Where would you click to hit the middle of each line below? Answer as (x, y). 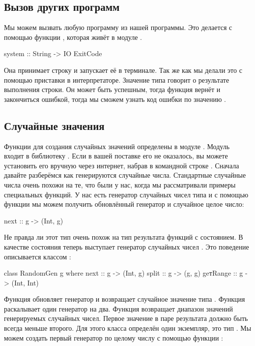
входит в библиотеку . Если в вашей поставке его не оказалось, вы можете (116, 156)
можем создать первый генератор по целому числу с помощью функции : (113, 337)
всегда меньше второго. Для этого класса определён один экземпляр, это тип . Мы (128, 328)
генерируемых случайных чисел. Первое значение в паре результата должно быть (126, 318)
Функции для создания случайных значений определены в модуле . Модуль (117, 146)
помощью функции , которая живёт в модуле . (73, 37)
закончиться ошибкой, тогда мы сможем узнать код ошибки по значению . (115, 99)
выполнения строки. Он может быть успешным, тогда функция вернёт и (112, 89)
